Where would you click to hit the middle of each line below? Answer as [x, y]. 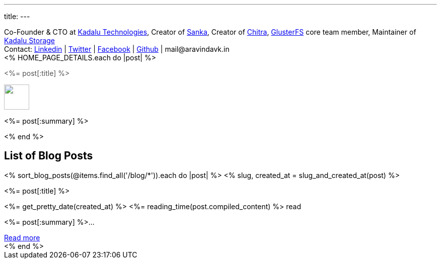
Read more [22, 237]
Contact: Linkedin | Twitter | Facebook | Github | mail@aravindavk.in [117, 49]
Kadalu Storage [30, 40]
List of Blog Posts [49, 156]
